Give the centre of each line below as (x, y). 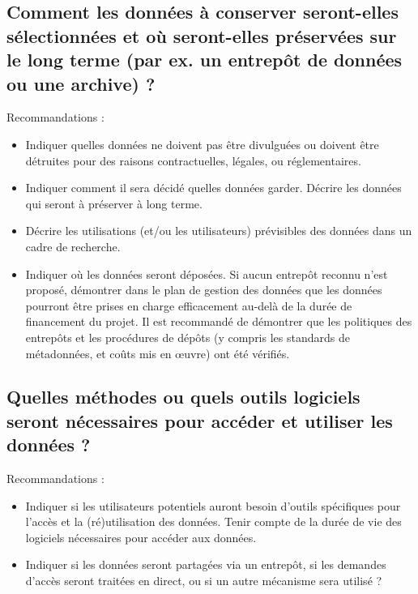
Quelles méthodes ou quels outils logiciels (183, 397)
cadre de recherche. (73, 246)
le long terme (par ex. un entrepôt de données (205, 60)
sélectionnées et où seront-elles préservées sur (202, 35)
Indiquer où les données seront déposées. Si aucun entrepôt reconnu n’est (207, 273)
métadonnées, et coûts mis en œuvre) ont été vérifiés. (158, 353)
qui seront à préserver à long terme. (114, 203)
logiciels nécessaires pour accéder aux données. (141, 537)
